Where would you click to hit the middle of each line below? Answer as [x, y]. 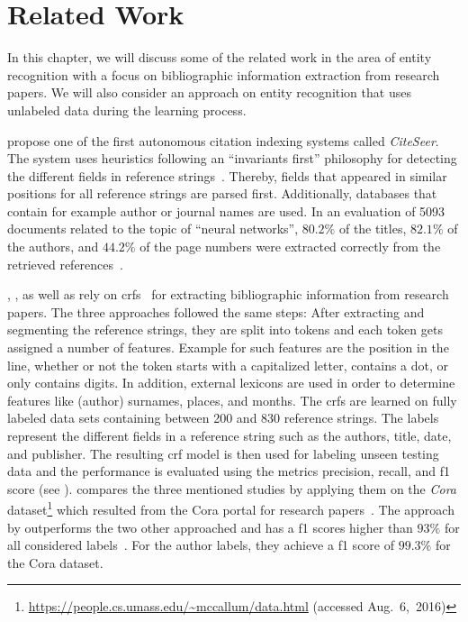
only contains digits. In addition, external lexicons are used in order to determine [231, 383]
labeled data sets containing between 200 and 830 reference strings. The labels [223, 418]
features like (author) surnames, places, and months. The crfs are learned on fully [232, 400]
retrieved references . [65, 264]
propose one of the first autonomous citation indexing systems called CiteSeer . [223, 140]
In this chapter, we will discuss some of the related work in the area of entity [220, 57]
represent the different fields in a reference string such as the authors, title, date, [229, 435]
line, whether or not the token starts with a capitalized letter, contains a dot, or [228, 365]
